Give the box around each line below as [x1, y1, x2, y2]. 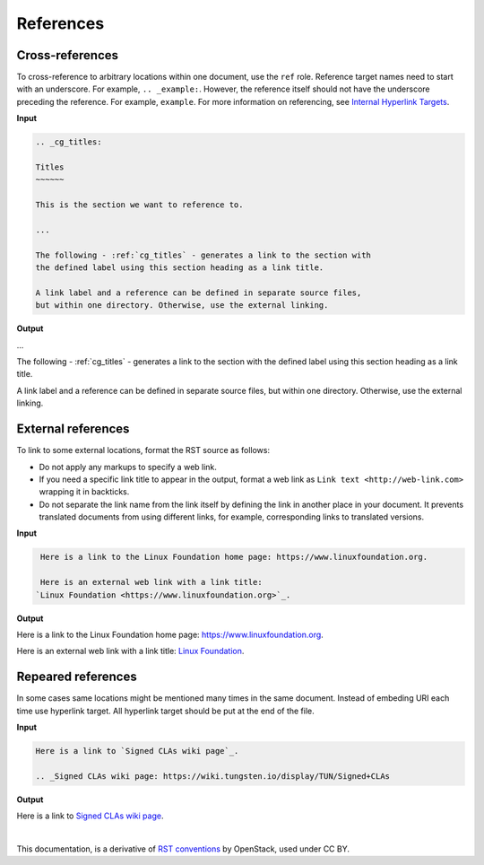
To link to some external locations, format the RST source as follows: [16, 445, 271, 456]
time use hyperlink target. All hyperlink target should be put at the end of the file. [16, 705, 315, 716]
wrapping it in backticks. [39, 486, 130, 497]
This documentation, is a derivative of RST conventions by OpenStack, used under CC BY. [16, 843, 350, 854]
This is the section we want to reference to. [35, 200, 244, 210]
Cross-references [16, 48, 119, 63]
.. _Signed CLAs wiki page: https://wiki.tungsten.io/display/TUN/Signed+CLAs [35, 771, 390, 781]
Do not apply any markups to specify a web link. [39, 461, 217, 472]
